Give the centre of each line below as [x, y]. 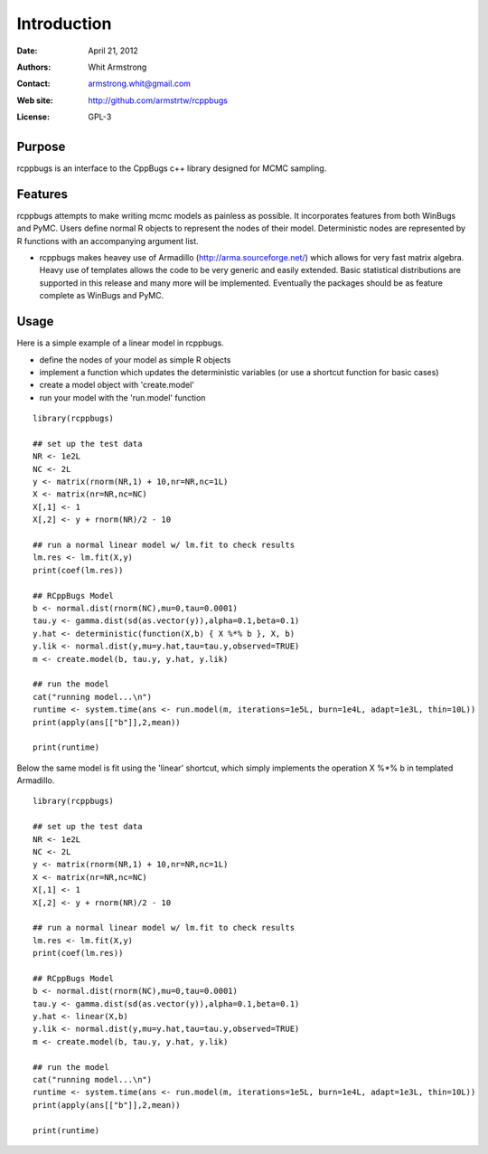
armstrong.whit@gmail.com [140, 84]
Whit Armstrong [117, 67]
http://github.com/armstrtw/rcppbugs [158, 100]
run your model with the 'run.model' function [122, 397]
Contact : [34, 84]
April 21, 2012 [113, 51]
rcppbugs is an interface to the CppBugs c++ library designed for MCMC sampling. [172, 168]
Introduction [64, 24]
